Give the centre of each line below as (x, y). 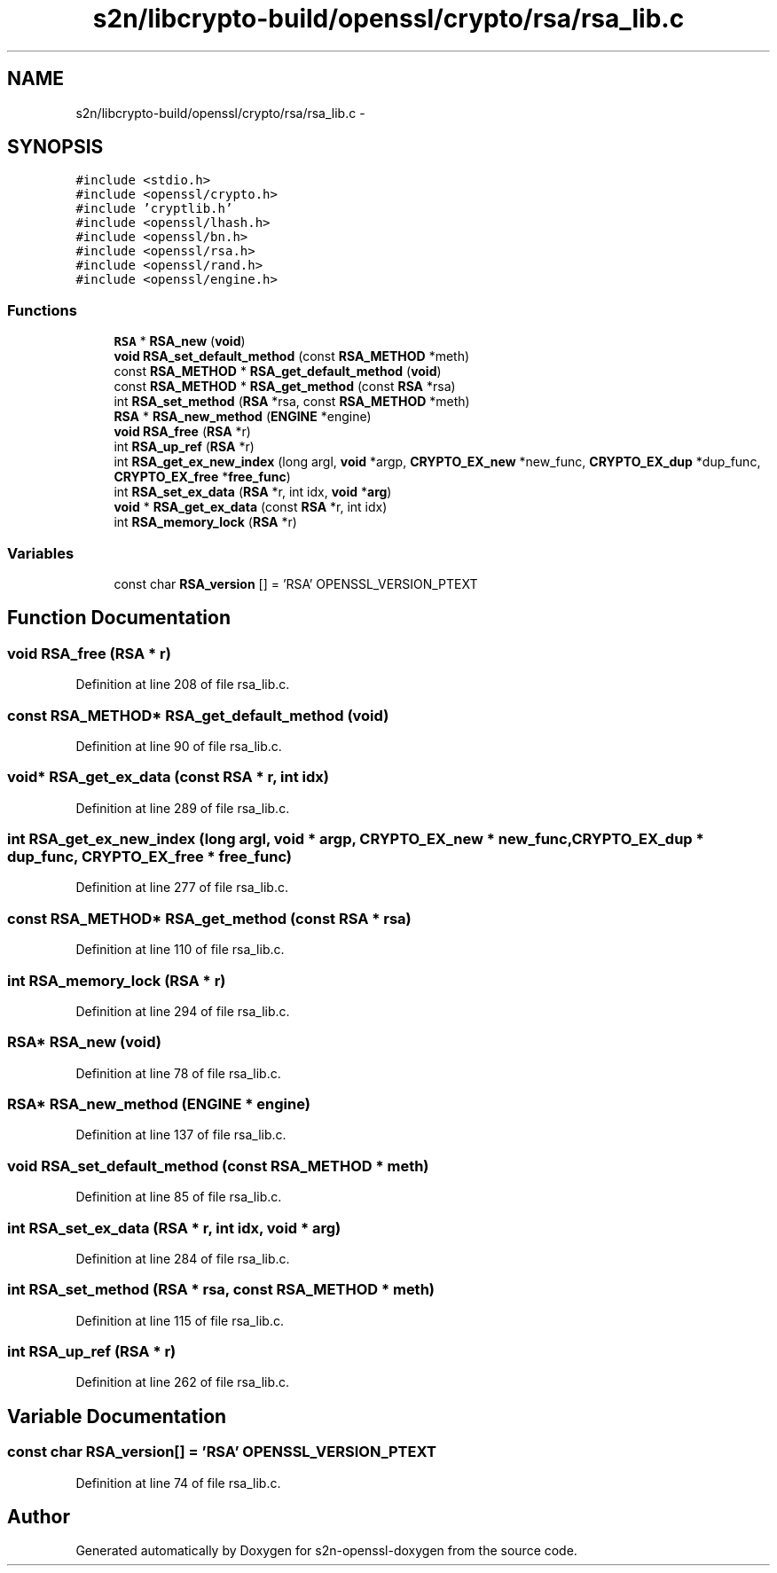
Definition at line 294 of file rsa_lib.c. (183, 1011)
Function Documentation (119, 618)
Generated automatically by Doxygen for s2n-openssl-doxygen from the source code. (326, 1551)
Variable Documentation (117, 1416)
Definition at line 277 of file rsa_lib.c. (182, 888)
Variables (41, 553)
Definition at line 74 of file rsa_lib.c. (178, 1483)
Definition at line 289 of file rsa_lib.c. (183, 808)
